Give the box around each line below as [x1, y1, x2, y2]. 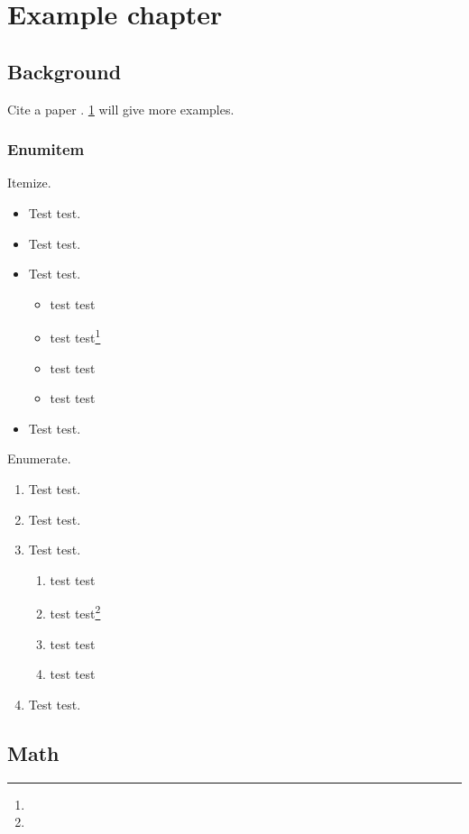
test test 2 [50, 601, 101, 623]
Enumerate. [7, 449, 71, 468]
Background [7, 57, 122, 85]
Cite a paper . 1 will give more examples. [7, 99, 234, 118]
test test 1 [50, 325, 101, 347]
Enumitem [7, 138, 85, 160]
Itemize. [7, 173, 51, 192]
